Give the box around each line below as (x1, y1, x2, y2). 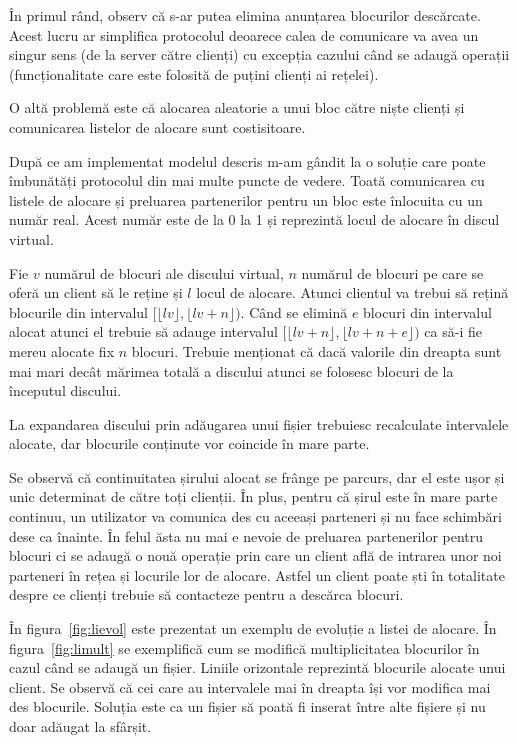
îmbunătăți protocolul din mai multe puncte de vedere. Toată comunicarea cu (9, 170, 485, 191)
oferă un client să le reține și (9, 282, 183, 303)
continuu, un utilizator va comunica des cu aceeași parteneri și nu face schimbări (9, 506, 502, 527)
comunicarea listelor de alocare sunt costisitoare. (9, 116, 306, 137)
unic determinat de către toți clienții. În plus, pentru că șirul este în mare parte (9, 486, 498, 507)
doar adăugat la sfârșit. (9, 716, 152, 736)
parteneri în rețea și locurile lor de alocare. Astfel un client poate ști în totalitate (9, 564, 505, 585)
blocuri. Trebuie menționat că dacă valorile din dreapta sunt (131, 340, 502, 361)
